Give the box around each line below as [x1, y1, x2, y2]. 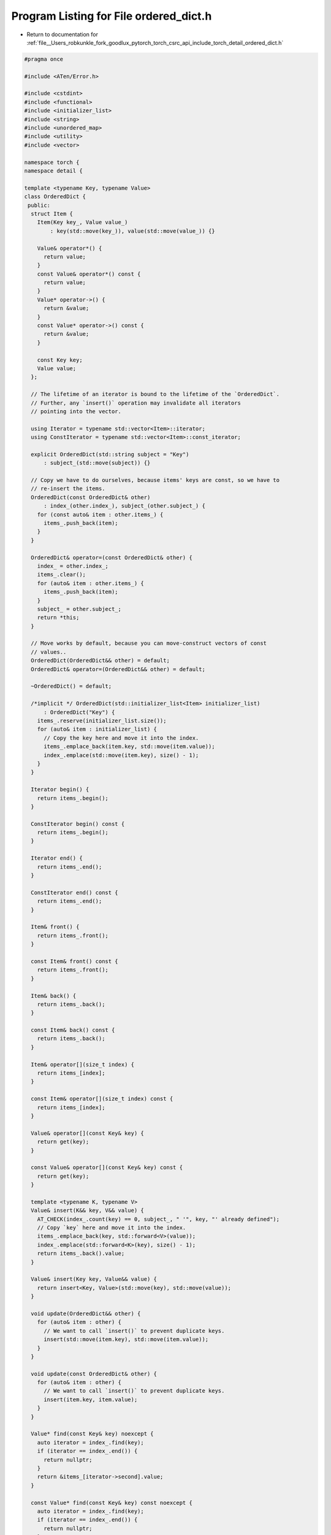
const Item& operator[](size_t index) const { [31, 1095, 173, 1102]
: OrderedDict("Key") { [44, 709, 115, 715]
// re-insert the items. [31, 485, 105, 492]
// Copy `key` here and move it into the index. [37, 1224, 186, 1231]
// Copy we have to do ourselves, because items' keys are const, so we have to [31, 476, 280, 484]
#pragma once [24, 55, 64, 63]
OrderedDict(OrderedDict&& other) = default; [31, 657, 170, 664]
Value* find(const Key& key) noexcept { [31, 1431, 154, 1437]
